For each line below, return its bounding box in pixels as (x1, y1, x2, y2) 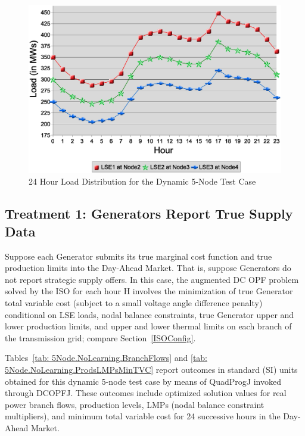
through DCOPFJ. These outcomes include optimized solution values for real (5, 387, 287, 399)
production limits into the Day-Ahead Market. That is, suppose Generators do (5, 261, 291, 274)
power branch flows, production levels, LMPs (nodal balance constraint (5, 398, 264, 410)
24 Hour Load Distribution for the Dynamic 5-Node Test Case (29, 175, 256, 188)
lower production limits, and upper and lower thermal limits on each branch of (5, 320, 292, 332)
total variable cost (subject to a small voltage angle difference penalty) (5, 296, 263, 309)
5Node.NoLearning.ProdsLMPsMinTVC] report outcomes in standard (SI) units (5, 363, 298, 375)
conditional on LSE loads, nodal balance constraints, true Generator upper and (5, 308, 294, 320)
